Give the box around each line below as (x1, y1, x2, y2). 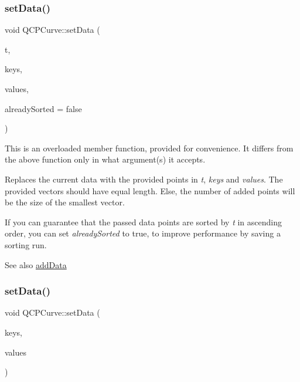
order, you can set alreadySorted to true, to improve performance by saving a (5, 227, 281, 239)
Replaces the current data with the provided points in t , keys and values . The (5, 173, 283, 185)
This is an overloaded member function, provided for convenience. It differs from (5, 141, 294, 154)
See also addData (5, 258, 67, 271)
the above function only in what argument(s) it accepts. (5, 153, 206, 165)
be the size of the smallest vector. (5, 196, 125, 208)
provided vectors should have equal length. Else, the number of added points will (5, 184, 295, 197)
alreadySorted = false (5, 102, 82, 114)
